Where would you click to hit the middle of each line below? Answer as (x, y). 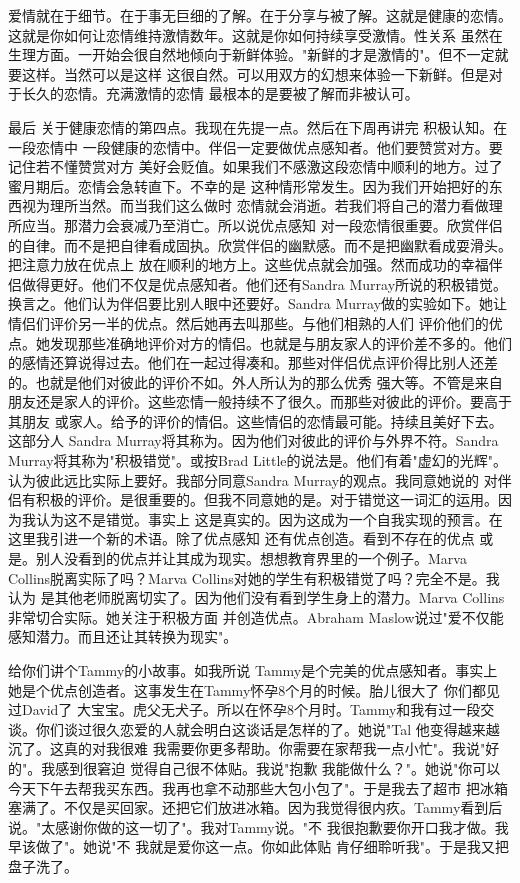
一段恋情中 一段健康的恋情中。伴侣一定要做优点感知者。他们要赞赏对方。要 (255, 146)
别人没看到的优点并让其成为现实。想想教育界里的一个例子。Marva (251, 558)
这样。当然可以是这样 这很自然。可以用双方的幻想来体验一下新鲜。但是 (255, 73)
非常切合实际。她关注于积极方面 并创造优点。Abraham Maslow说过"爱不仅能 (256, 616)
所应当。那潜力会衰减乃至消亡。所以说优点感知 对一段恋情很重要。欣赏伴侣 (255, 224)
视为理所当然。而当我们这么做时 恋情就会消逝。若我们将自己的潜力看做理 (262, 205)
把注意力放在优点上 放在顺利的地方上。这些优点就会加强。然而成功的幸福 (248, 264)
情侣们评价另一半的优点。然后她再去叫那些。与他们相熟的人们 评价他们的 (248, 322)
